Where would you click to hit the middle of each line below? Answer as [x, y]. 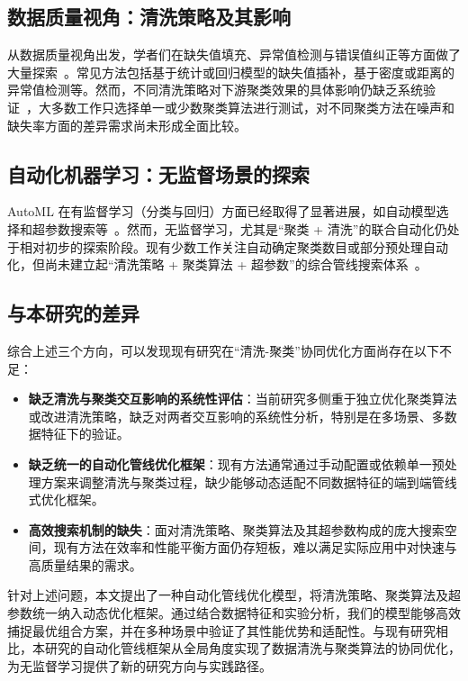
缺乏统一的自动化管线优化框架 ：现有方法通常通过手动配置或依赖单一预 [236, 463]
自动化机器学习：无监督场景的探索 [158, 173]
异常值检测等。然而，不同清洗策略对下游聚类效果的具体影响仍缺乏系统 [215, 90]
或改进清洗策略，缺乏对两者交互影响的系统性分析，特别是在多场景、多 [236, 416]
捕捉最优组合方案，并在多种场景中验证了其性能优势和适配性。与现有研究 [221, 630]
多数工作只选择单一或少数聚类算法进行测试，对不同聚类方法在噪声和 [252, 107]
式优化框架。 [66, 499]
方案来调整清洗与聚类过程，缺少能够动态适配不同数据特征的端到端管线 [249, 481]
